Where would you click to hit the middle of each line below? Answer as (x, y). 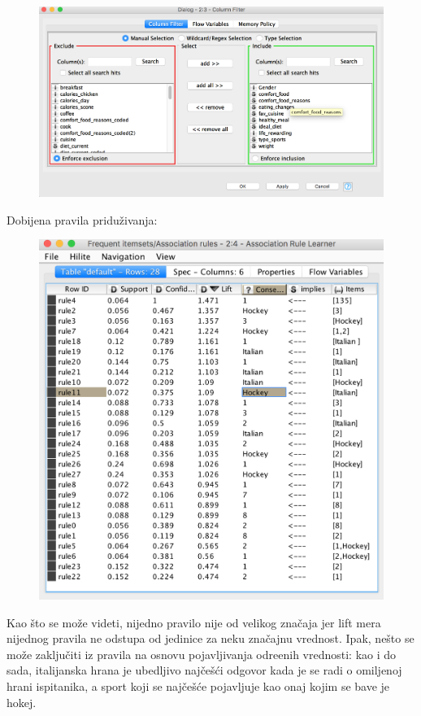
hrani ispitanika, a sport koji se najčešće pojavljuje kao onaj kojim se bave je (198, 685)
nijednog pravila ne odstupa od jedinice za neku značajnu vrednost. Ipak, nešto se (210, 638)
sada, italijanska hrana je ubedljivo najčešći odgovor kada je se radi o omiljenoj (204, 670)
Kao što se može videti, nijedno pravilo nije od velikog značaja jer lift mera (194, 622)
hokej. (22, 702)
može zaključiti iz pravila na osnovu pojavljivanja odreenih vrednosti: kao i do (202, 654)
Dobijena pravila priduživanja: (82, 219)
